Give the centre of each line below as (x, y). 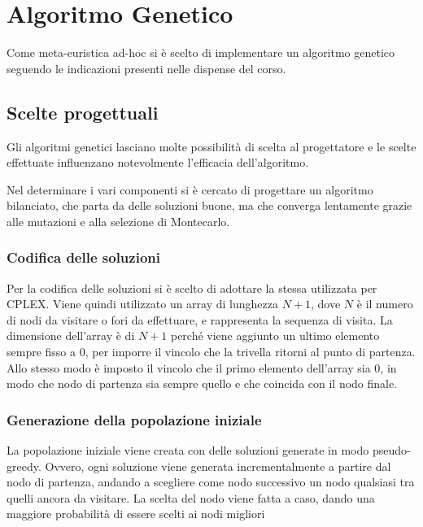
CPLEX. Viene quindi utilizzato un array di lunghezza (142, 304)
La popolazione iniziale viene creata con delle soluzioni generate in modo (188, 450)
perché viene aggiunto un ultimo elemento (275, 335)
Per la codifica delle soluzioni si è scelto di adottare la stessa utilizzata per (192, 287)
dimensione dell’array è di (71, 335)
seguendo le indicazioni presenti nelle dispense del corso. (146, 68)
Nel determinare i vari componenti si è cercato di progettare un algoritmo (190, 189)
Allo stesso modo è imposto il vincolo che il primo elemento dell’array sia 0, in (202, 367)
